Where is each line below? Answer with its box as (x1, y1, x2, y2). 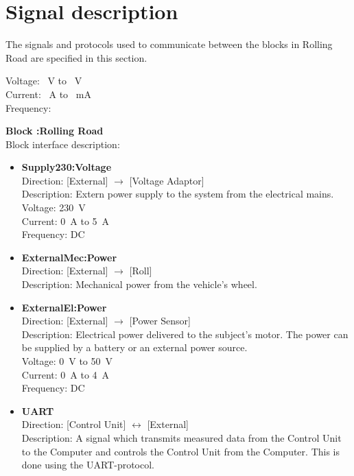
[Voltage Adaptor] (129, 173, 204, 187)
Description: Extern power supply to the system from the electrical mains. (21, 187, 334, 201)
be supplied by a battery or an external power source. (21, 340, 248, 355)
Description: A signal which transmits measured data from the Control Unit (21, 430, 342, 444)
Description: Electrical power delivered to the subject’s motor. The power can (21, 326, 349, 341)
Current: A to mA (5, 86, 91, 101)
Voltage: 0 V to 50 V (21, 354, 113, 368)
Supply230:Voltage (21, 160, 112, 174)
